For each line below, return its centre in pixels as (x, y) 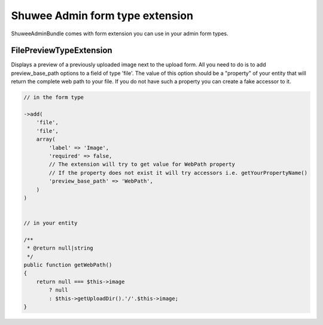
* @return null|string (60, 248)
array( (46, 139)
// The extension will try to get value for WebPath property (142, 164)
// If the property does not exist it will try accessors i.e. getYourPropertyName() (178, 173)
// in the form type (54, 98)
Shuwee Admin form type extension (102, 16)
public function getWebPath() (68, 265)
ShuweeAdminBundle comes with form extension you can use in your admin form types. (120, 34)
